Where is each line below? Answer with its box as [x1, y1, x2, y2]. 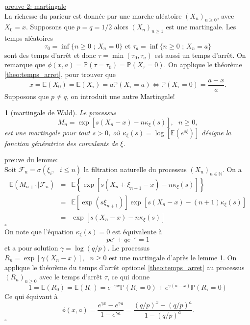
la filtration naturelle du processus [83, 164, 187, 174]
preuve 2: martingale [4, 1, 67, 11]
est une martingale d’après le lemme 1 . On [109, 252, 237, 263]
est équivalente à [112, 226, 162, 236]
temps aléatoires [4, 33, 53, 43]
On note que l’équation [4, 226, 74, 236]
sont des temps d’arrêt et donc [4, 50, 96, 60]
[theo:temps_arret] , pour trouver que [4, 69, 116, 79]
